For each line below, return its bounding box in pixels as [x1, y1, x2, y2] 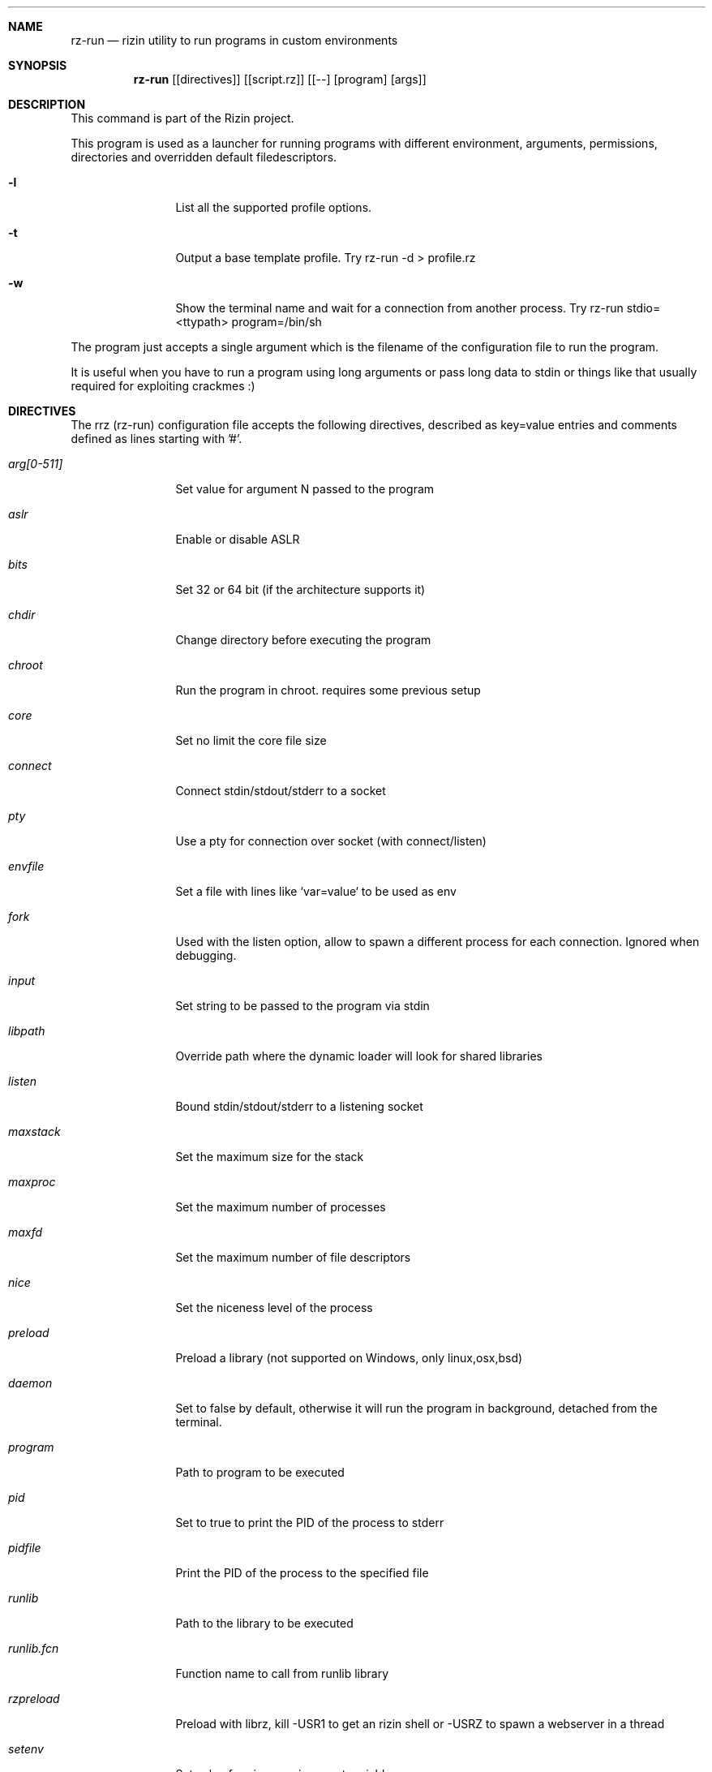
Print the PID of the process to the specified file [175, 1566, 429, 1580]
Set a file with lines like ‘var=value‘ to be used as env [175, 884, 457, 898]
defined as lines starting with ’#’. [71, 432, 242, 445]
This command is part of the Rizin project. [71, 111, 294, 125]
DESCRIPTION [8, 97, 86, 111]
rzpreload [8, 1692, 60, 1705]
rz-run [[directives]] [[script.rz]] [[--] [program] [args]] [133, 72, 427, 86]
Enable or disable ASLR [175, 532, 300, 546]
